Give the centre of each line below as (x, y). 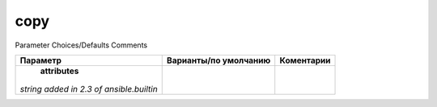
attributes (59, 71)
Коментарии (305, 60)
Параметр (41, 60)
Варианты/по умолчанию (218, 60)
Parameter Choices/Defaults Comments (81, 45)
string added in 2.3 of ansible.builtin (89, 88)
